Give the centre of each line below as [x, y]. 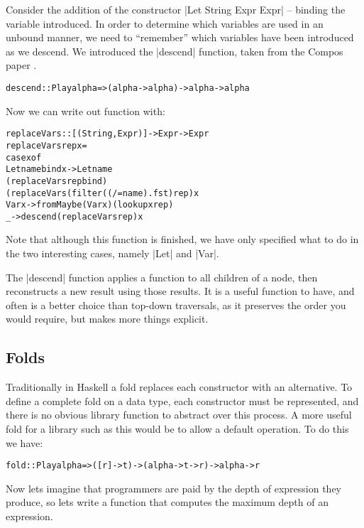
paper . [21, 65]
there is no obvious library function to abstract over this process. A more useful [179, 415]
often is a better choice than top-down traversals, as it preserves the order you [176, 305]
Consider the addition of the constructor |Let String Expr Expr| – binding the [176, 9]
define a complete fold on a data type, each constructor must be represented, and [182, 400]
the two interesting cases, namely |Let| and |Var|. [112, 253]
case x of [24, 157]
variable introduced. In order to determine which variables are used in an [165, 23]
